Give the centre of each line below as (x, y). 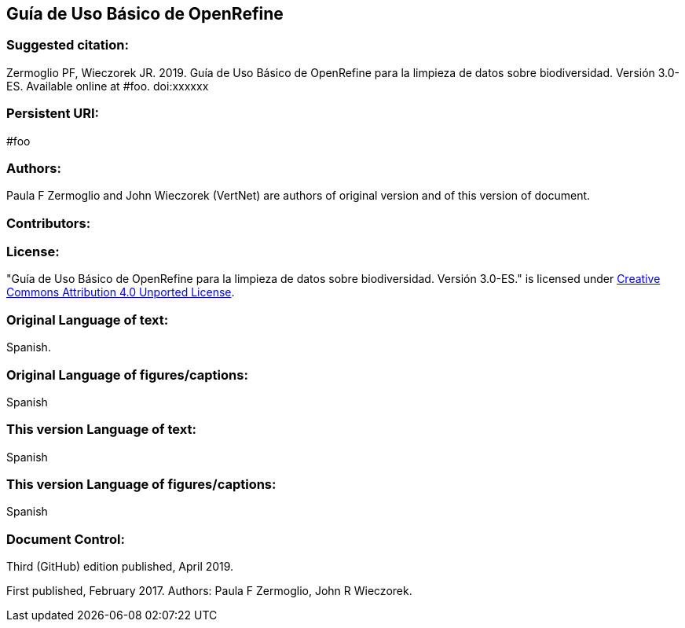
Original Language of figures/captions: (127, 375)
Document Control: (66, 539)
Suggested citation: (68, 45)
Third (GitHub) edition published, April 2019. (120, 567)
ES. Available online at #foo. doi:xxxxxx (108, 86)
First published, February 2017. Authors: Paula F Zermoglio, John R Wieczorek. (209, 591)
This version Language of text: (101, 430)
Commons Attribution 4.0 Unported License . (121, 292)
